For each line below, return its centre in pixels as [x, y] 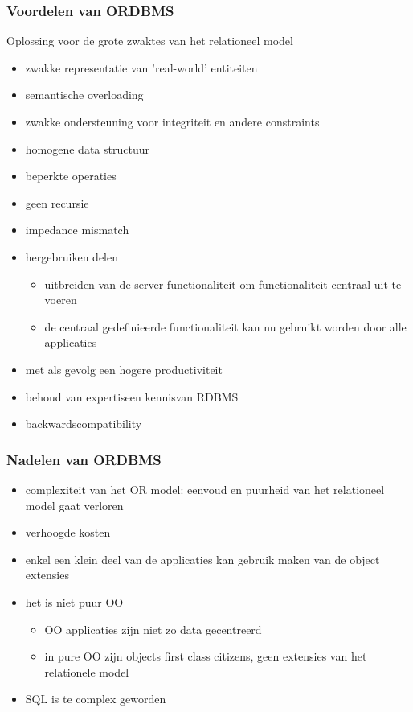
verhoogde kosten [68, 532]
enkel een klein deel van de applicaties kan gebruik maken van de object [202, 559]
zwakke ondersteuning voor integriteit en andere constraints [172, 121]
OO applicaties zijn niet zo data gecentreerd [153, 629]
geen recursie [57, 202]
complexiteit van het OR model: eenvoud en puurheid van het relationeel [205, 489]
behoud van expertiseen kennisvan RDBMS [132, 396]
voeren [61, 300]
